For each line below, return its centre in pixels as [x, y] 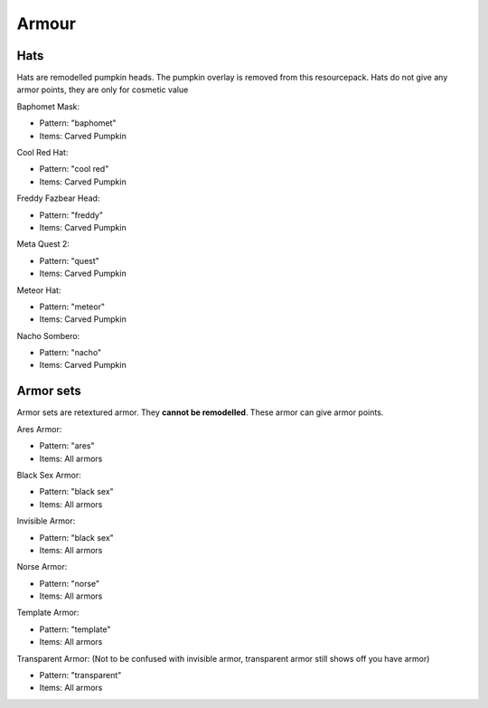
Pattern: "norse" [70, 583]
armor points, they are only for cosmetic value [103, 90]
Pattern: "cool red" [74, 169]
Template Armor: [48, 613]
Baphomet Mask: [48, 106]
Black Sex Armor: [49, 475]
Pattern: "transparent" [80, 675]
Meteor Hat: [39, 290]
